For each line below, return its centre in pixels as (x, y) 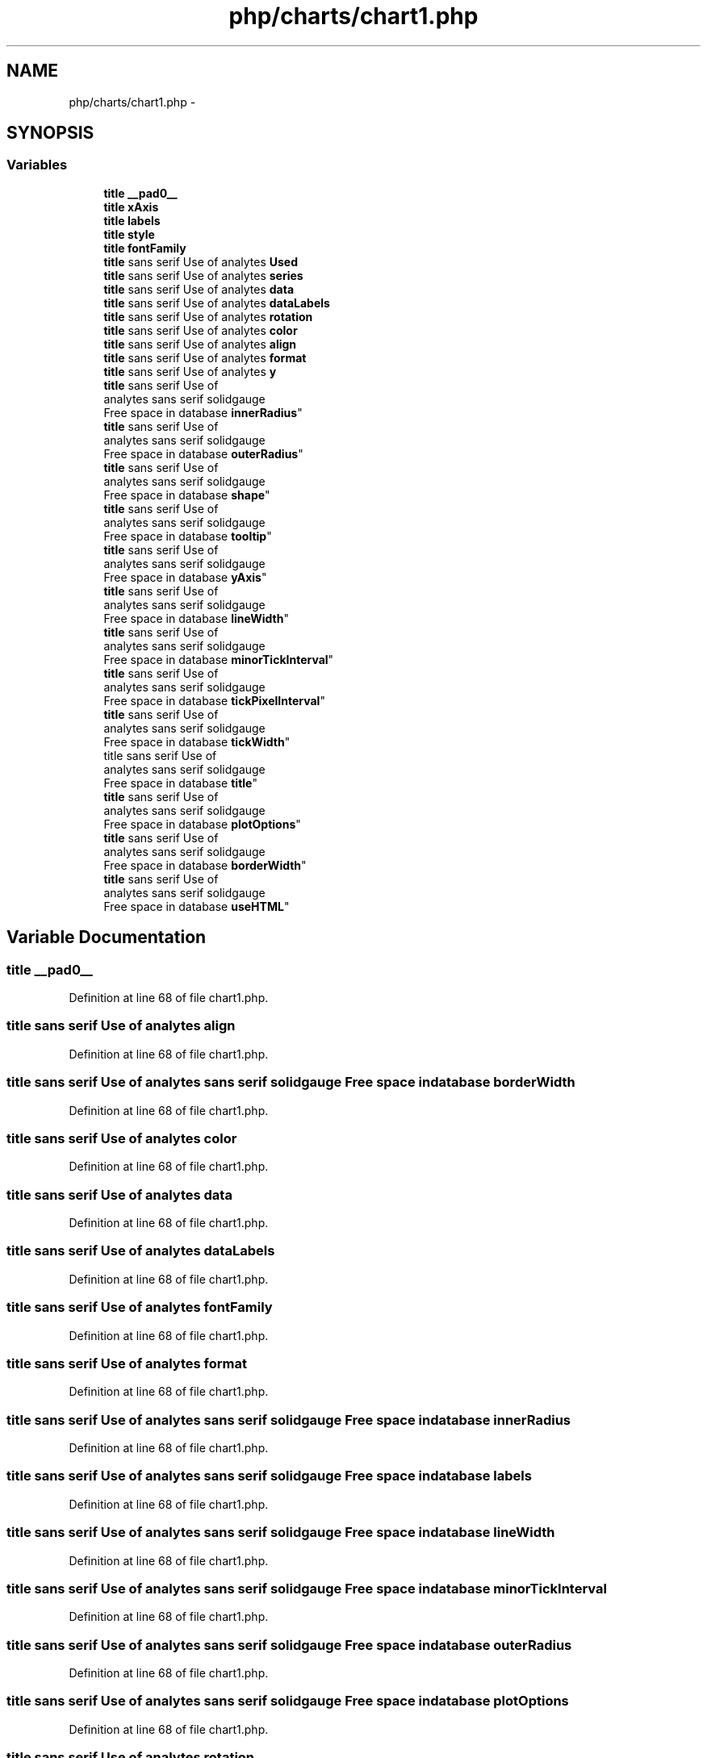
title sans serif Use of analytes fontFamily (140, 1307)
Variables (37, 165)
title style (129, 234)
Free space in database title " (180, 783)
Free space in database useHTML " (197, 906)
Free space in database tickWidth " (197, 741)
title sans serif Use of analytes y (190, 371)
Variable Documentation (107, 937)
